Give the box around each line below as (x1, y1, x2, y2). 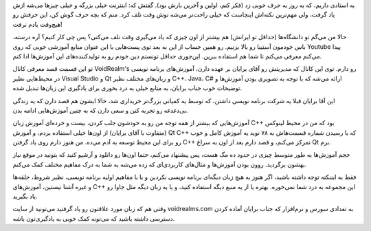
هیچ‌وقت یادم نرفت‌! (12, 20, 63, 28)
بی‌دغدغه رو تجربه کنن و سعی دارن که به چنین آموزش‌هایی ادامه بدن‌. (12, 106, 188, 114)
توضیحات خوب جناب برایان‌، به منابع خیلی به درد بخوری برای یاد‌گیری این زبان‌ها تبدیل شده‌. (12, 84, 243, 92)
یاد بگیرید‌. (12, 192, 38, 201)
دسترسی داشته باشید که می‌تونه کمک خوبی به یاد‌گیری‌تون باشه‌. (12, 214, 175, 223)
